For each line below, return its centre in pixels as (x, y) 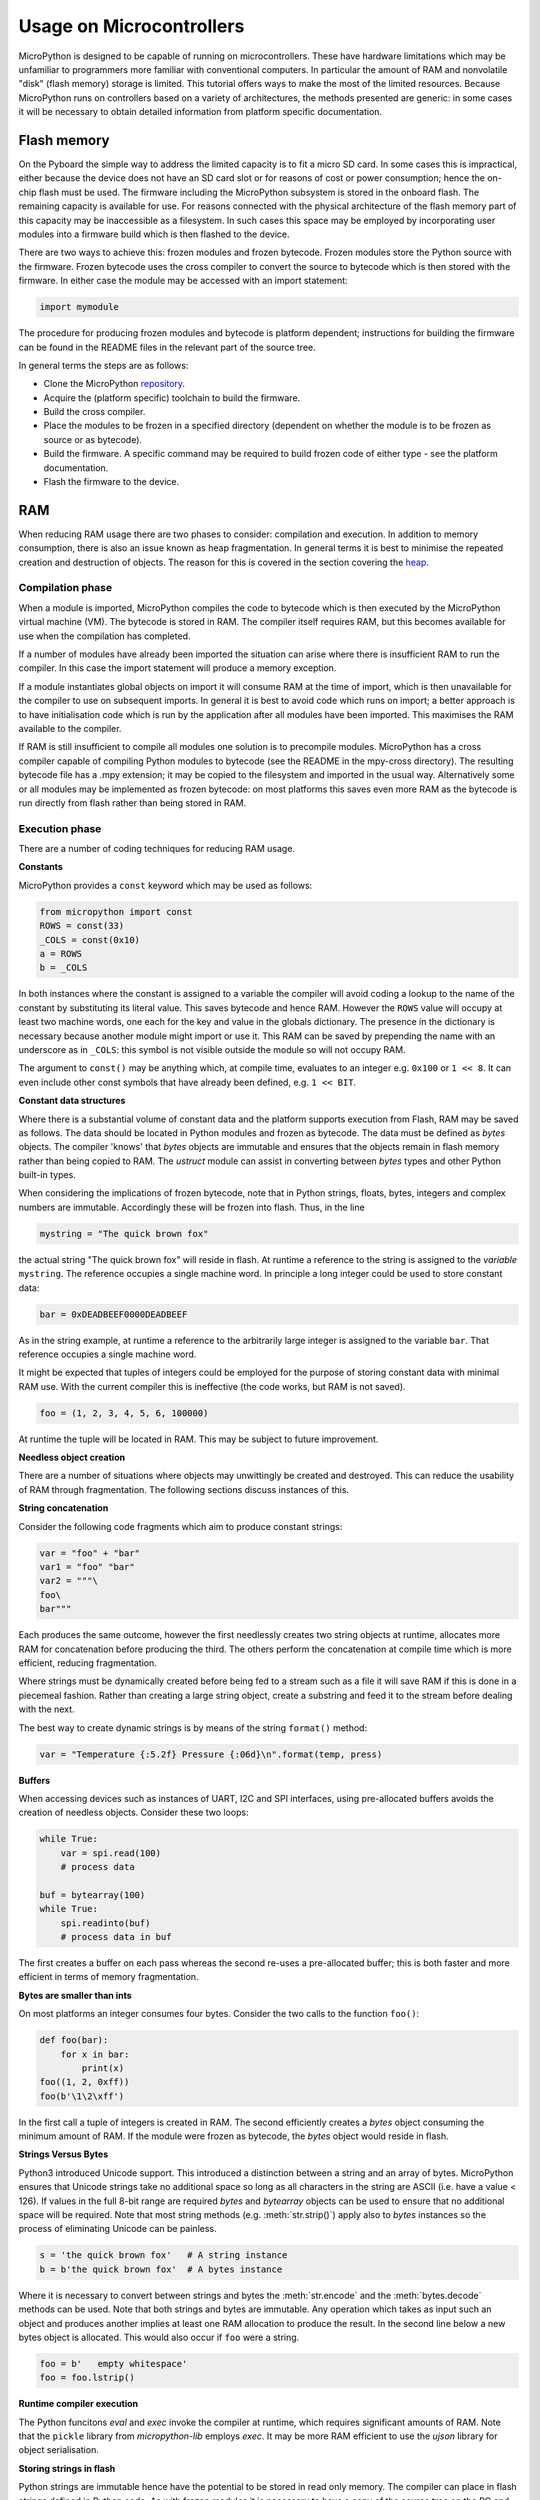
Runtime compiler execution (78, 2404)
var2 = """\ (69, 1581)
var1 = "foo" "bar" (87, 1567)
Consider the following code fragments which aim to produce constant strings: (180, 1526)
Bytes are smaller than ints (75, 1995)
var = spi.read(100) (111, 1853)
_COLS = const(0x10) (89, 939)
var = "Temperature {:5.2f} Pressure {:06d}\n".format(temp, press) (211, 1754)
